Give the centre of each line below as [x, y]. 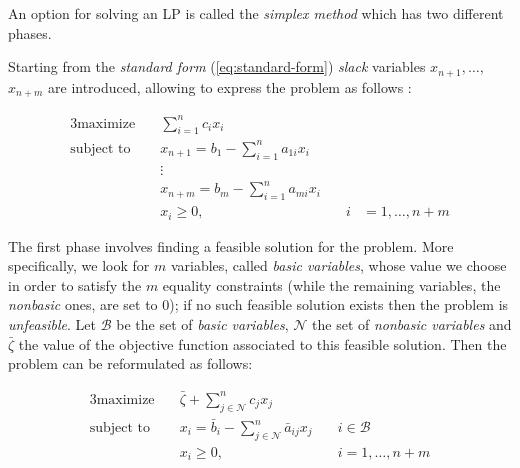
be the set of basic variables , [202, 323]
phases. [30, 32]
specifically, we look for [79, 265]
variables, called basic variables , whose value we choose [338, 265]
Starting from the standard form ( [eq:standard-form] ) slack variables [217, 66]
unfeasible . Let [52, 323]
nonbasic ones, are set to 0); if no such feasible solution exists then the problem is [258, 304]
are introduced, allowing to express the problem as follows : [230, 86]
